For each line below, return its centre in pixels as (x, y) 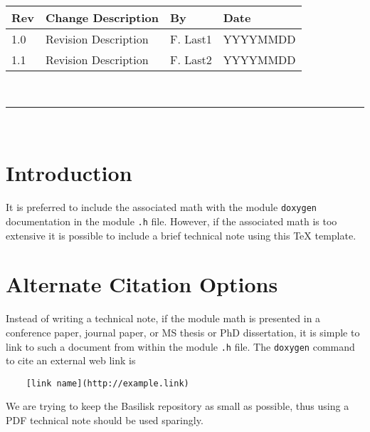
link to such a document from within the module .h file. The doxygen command (180, 346)
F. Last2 (191, 60)
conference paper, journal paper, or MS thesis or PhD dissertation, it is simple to (183, 332)
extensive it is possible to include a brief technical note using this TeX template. (181, 235)
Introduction (69, 173)
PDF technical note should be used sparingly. (105, 420)
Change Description (102, 17)
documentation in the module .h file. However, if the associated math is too (171, 221)
